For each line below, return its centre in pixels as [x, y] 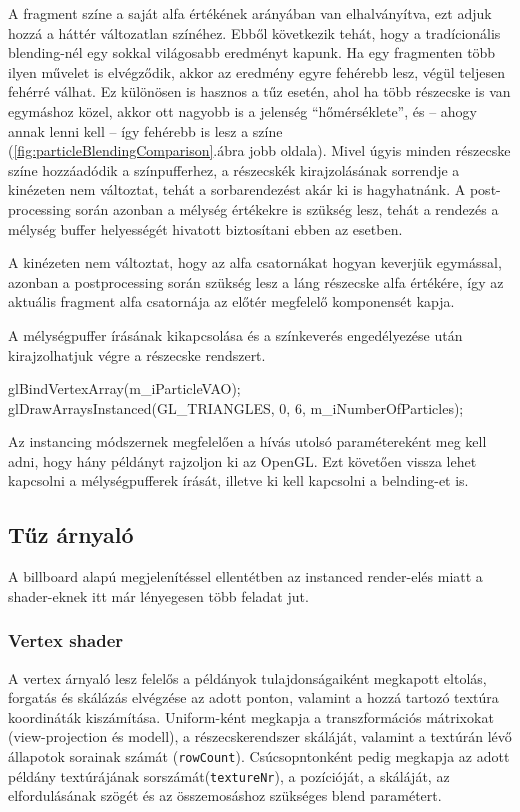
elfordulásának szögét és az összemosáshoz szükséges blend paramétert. [225, 795]
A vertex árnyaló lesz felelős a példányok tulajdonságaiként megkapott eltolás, [247, 677]
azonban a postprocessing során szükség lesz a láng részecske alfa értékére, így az [256, 281]
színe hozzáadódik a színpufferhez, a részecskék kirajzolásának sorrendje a [234, 169]
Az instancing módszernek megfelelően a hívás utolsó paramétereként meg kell [247, 441]
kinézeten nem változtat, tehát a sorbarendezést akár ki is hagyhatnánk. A [237, 189]
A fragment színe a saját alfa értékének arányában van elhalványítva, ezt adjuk [250, 13]
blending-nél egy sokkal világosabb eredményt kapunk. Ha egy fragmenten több [252, 52]
